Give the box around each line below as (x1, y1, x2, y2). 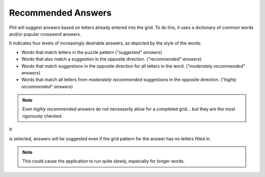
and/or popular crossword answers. (9, 31, 81, 37)
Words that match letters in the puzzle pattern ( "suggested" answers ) (21, 49, 162, 55)
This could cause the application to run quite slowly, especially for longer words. (22, 158, 185, 164)
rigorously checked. (22, 113, 63, 119)
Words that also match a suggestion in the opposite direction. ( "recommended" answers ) (21, 56, 202, 62)
